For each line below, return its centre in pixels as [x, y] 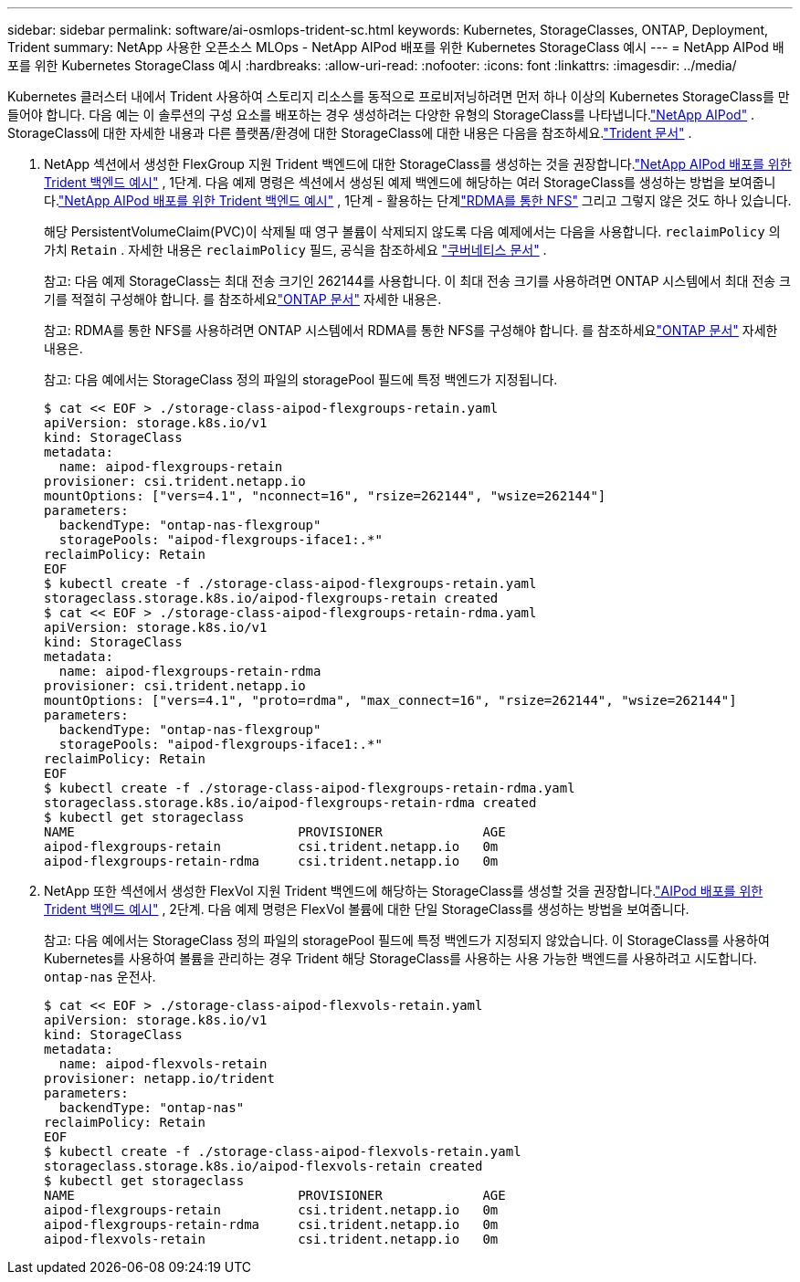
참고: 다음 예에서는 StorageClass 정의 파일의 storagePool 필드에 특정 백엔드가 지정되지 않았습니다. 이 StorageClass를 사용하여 [407, 940]
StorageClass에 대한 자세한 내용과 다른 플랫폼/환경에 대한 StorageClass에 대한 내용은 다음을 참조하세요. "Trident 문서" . [350, 133]
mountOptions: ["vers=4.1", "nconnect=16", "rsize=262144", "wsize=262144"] [325, 496]
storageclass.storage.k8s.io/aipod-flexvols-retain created [263, 1166]
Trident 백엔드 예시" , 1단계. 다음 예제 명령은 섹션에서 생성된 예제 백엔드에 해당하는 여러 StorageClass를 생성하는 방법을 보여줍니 [410, 182]
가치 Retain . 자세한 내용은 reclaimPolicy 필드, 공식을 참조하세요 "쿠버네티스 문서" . [295, 250]
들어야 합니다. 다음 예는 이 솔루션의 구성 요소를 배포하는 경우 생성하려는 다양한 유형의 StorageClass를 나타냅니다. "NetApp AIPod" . [381, 115]
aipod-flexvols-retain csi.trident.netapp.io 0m [271, 1239]
